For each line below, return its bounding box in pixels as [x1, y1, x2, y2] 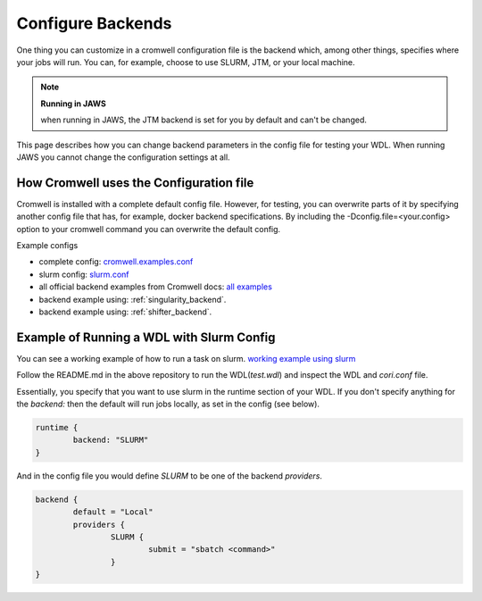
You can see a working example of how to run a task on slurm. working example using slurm [16, 353, 356, 363]
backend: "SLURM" [72, 435, 149, 446]
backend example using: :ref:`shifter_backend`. [38, 306, 212, 317]
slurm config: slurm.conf [38, 269, 129, 280]
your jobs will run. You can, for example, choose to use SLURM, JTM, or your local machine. [16, 56, 356, 67]
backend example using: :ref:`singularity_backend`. [38, 294, 227, 305]
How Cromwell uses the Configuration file [16, 175, 254, 190]
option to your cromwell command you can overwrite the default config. [16, 223, 281, 234]
